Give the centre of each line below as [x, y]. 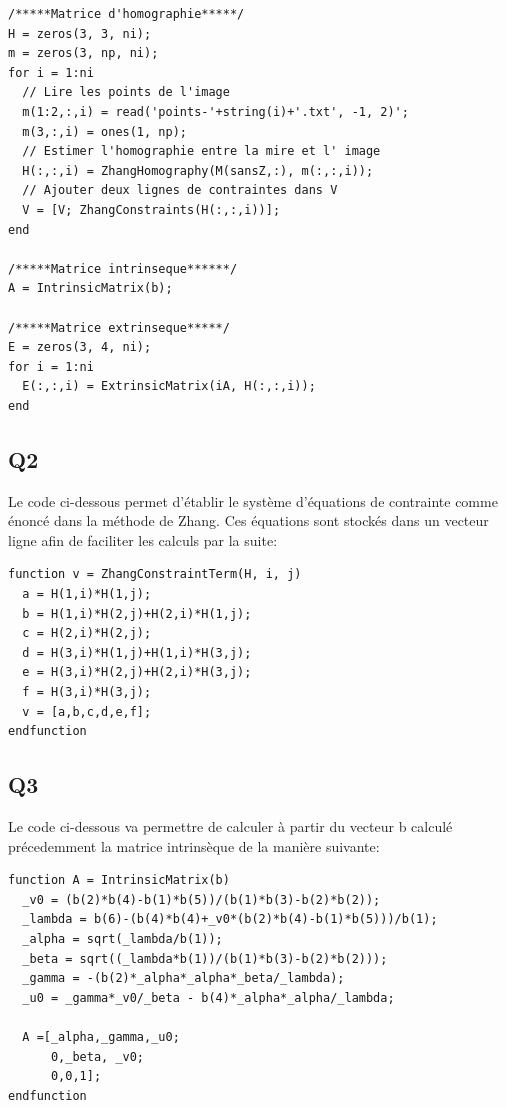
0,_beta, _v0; [97, 1056]
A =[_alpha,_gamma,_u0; [101, 1036]
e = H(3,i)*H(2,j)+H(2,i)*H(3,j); [137, 672]
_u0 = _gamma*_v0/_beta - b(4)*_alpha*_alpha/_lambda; [208, 997]
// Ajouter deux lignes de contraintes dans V [180, 190]
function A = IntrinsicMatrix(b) [119, 880]
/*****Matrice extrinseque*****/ [119, 327]
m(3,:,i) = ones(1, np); [104, 131]
